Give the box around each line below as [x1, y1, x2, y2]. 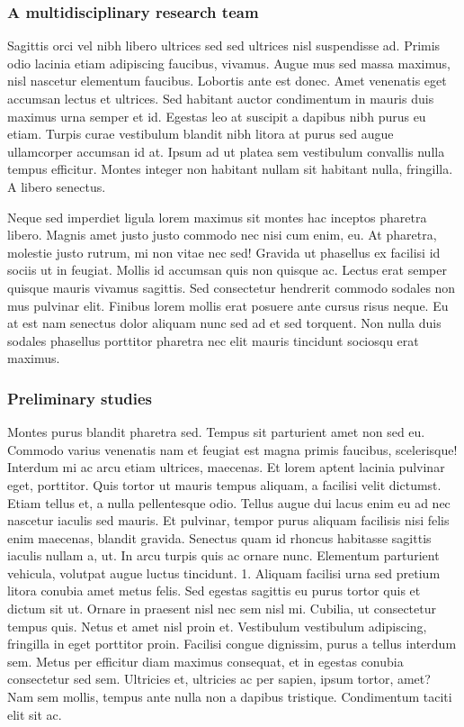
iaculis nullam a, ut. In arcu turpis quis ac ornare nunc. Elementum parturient [7, 546, 440, 565]
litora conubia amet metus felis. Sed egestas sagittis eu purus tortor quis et [7, 581, 421, 600]
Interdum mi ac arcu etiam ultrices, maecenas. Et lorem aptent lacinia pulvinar [7, 458, 445, 477]
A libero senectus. [7, 177, 106, 195]
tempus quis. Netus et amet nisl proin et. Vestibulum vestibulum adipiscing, [7, 616, 427, 635]
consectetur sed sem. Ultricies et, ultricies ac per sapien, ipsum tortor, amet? [7, 669, 431, 688]
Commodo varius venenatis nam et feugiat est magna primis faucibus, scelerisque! [7, 440, 458, 459]
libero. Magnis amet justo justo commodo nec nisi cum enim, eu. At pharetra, [7, 225, 437, 244]
